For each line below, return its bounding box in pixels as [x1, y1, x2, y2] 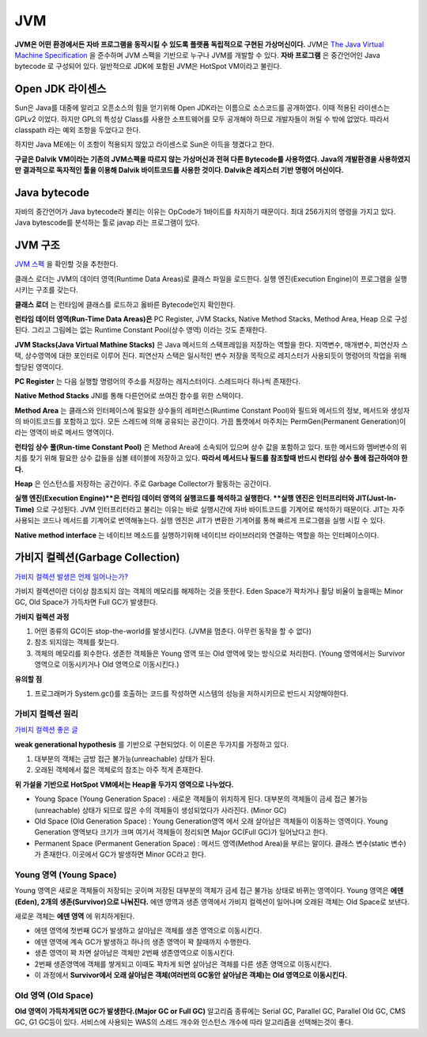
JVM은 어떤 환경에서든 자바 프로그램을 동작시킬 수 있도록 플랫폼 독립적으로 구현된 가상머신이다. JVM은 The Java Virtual [14, 40, 384, 49]
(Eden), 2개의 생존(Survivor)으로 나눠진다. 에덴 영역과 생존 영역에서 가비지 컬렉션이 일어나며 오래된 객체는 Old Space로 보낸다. [14, 897, 410, 906]
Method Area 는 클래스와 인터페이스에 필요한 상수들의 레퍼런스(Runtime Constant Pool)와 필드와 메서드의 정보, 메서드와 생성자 [14, 405, 410, 415]
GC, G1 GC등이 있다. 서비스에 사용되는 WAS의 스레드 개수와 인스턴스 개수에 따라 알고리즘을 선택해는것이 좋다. [14, 1017, 353, 1027]
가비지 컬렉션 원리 [14, 708, 79, 720]
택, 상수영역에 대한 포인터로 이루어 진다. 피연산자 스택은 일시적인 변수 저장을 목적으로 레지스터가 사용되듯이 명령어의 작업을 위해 [14, 351, 407, 360]
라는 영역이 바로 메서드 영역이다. [14, 427, 115, 437]
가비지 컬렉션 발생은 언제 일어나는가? [14, 572, 128, 581]
